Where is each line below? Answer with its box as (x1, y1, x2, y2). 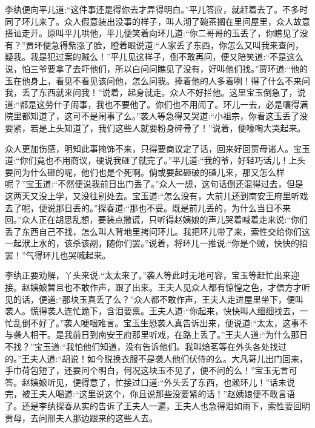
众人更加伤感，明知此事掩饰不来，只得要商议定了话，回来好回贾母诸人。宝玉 (5, 142, 310, 154)
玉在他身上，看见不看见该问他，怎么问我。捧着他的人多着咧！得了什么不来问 (5, 74, 310, 87)
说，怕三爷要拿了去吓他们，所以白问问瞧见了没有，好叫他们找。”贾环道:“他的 (5, 62, 308, 74)
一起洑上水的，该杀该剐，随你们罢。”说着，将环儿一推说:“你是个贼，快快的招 (5, 237, 308, 249)
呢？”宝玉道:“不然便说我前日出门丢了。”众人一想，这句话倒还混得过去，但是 (5, 177, 303, 190)
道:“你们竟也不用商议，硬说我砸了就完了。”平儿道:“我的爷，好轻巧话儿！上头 (5, 154, 306, 166)
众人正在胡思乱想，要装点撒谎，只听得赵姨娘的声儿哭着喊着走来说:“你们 (21, 213, 308, 226)
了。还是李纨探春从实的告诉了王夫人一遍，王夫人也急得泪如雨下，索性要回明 (5, 400, 310, 412)
